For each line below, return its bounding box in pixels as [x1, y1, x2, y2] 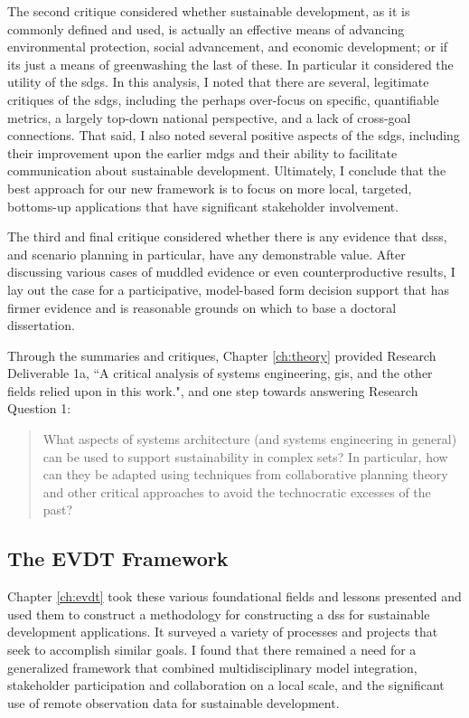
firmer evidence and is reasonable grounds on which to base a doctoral [7, 298, 397, 316]
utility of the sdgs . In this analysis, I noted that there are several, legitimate [7, 72, 429, 91]
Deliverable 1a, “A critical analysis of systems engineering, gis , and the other [7, 364, 433, 383]
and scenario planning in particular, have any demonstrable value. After [7, 244, 406, 263]
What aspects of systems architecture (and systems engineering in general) [42, 430, 457, 449]
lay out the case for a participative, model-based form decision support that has [7, 279, 449, 298]
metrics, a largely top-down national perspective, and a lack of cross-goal [7, 108, 411, 127]
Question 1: [7, 399, 71, 418]
